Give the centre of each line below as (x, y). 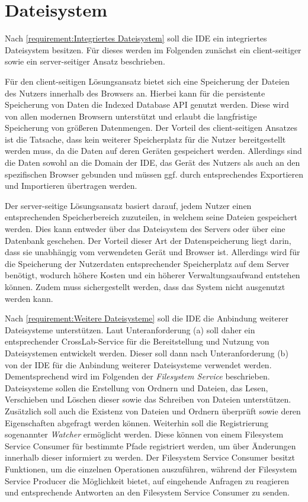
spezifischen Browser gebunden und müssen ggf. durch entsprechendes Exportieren (154, 174)
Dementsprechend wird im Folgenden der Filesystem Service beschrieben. (137, 376)
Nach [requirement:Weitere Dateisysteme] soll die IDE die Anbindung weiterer (147, 318)
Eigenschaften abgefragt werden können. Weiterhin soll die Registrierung (137, 422)
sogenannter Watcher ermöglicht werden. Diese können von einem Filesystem (144, 434)
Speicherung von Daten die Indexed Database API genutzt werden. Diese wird (147, 104)
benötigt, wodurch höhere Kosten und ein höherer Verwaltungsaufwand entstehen (153, 275)
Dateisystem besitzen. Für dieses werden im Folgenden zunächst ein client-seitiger (153, 49)
